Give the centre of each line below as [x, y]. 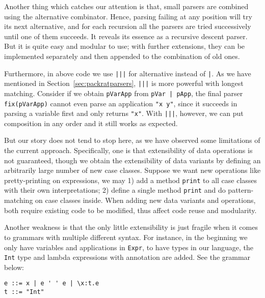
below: [14, 267]
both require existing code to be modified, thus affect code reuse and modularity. [130, 210]
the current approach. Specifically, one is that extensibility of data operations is [128, 150]
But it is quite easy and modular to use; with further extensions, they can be [125, 46]
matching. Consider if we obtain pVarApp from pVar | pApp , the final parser [124, 93]
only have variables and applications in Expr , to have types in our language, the [129, 247]
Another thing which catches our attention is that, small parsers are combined [126, 6]
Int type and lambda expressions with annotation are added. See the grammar [127, 257]
